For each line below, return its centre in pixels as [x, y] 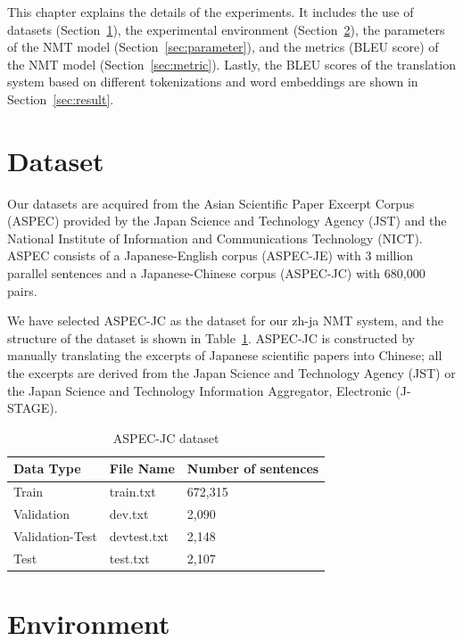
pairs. [22, 290]
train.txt [132, 492]
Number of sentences [253, 468]
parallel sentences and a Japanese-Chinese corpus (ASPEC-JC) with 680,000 [216, 273]
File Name [142, 468]
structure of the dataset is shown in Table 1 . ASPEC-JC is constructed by [211, 337]
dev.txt [129, 514]
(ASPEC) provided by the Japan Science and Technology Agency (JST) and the [227, 221]
